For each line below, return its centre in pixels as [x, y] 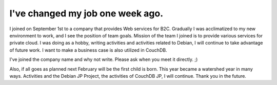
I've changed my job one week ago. [86, 13]
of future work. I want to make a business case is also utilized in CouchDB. [88, 50]
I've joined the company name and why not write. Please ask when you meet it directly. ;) [104, 59]
